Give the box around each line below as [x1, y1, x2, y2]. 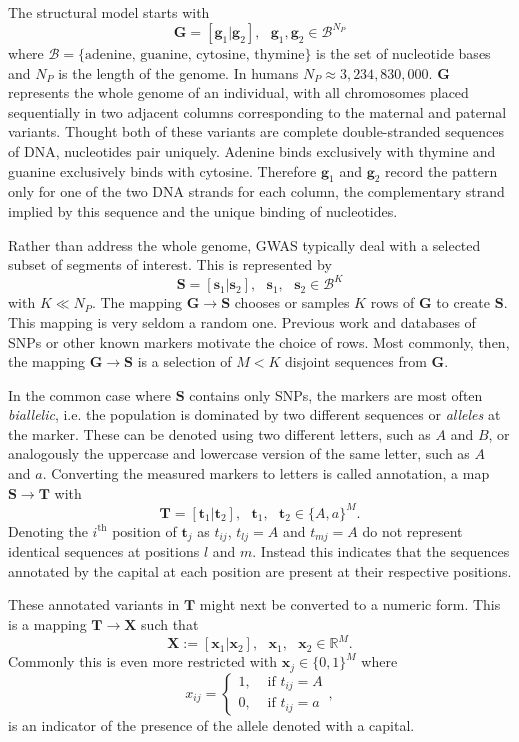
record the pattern [385, 160, 498, 181]
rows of [370, 292, 415, 313]
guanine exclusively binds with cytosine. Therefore [8, 160, 317, 181]
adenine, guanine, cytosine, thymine [85, 48, 305, 63]
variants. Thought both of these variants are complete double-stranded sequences [8, 121, 505, 142]
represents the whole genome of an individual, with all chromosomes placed [8, 82, 469, 103]
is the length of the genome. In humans [58, 62, 299, 83]
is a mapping [8, 614, 87, 634]
